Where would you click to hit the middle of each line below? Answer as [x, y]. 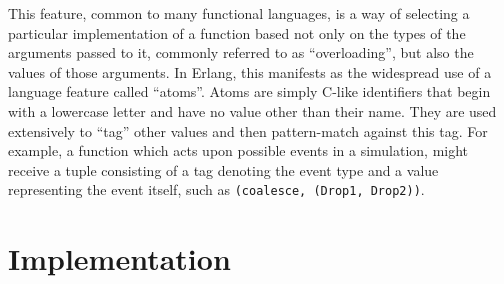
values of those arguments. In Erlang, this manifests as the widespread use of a [250, 71]
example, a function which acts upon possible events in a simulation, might [238, 150]
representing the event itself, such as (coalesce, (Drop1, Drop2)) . [216, 189]
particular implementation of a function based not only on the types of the [237, 32]
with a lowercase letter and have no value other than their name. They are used [252, 110]
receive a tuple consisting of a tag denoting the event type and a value [223, 169]
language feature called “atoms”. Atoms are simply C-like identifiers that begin [249, 91]
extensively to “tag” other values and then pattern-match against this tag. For [248, 130]
